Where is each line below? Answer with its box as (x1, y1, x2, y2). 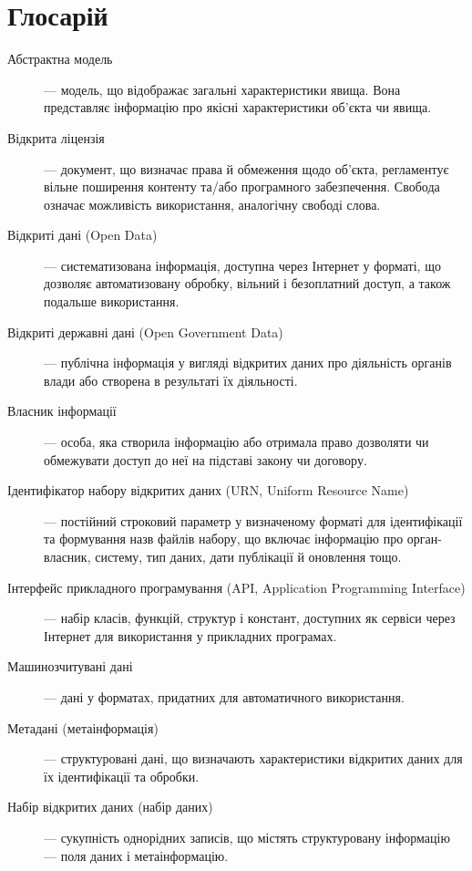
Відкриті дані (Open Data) (7, 225, 158, 244)
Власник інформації (7, 401, 117, 420)
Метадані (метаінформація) (7, 718, 159, 737)
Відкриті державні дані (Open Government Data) (7, 322, 283, 341)
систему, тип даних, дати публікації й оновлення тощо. (95, 547, 402, 565)
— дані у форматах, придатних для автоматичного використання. (44, 687, 405, 706)
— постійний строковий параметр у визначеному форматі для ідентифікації (44, 511, 463, 530)
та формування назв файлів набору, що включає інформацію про (44, 529, 404, 548)
